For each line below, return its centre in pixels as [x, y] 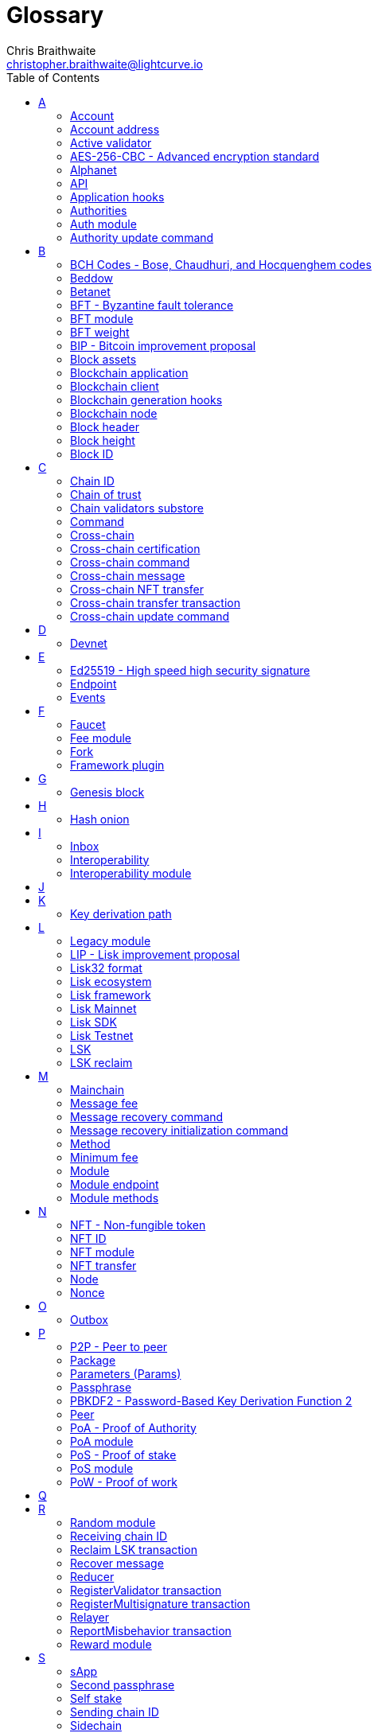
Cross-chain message [128, 575]
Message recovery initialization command [179, 1130]
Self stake [96, 1698]
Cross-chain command [130, 562]
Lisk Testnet [102, 1035]
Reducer [92, 1576]
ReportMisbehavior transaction [151, 1630]
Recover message [117, 1563]
